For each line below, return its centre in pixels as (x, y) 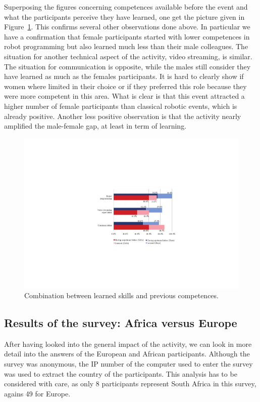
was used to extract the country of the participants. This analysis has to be (121, 373)
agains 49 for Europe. (37, 393)
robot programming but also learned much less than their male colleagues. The (126, 46)
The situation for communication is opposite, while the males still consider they (127, 66)
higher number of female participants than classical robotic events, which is (121, 106)
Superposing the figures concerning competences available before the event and (126, 7)
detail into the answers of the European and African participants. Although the (127, 354)
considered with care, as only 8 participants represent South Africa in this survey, (130, 384)
